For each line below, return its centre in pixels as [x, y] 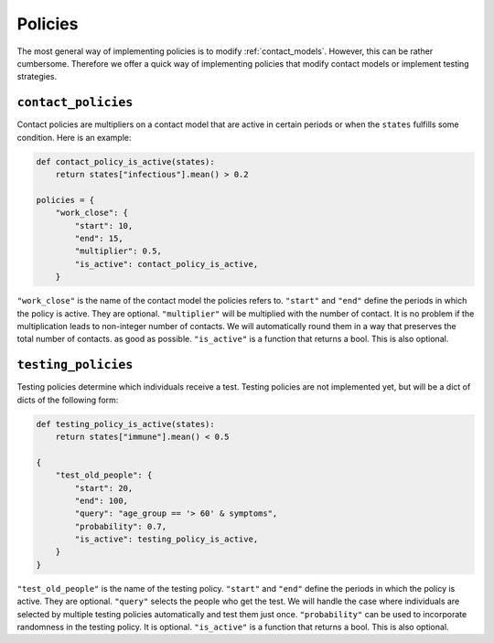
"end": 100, [101, 500]
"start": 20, [104, 488]
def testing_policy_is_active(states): [125, 424]
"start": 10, [104, 225]
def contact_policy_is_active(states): [125, 161]
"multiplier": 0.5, [118, 251]
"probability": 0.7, [121, 526]
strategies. [37, 77]
